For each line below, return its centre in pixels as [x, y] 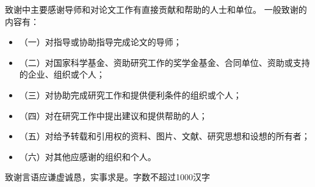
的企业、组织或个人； [62, 74]
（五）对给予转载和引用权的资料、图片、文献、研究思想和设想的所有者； [165, 136]
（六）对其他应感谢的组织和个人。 [88, 156]
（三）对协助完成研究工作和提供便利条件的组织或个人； [130, 94]
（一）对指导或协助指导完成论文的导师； [100, 42]
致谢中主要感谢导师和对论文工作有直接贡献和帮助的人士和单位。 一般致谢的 [156, 9]
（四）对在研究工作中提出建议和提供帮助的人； [113, 115]
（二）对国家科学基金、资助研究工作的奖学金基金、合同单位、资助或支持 [165, 62]
